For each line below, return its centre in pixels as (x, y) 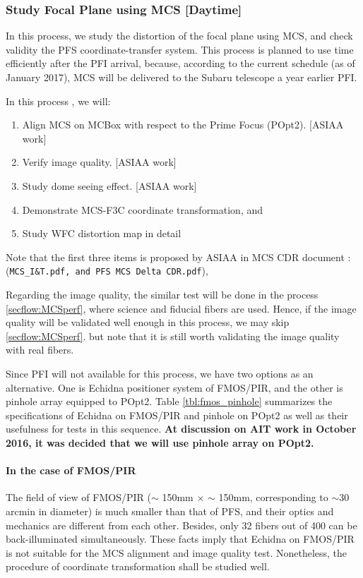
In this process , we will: (58, 101)
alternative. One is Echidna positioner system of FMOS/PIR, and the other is (174, 387)
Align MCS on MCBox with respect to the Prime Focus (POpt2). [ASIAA (183, 125)
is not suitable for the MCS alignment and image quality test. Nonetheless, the (177, 552)
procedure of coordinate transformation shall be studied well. (138, 566)
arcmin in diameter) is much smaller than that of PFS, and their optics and (170, 511)
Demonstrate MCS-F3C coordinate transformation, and (143, 209)
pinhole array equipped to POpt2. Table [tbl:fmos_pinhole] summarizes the (169, 401)
